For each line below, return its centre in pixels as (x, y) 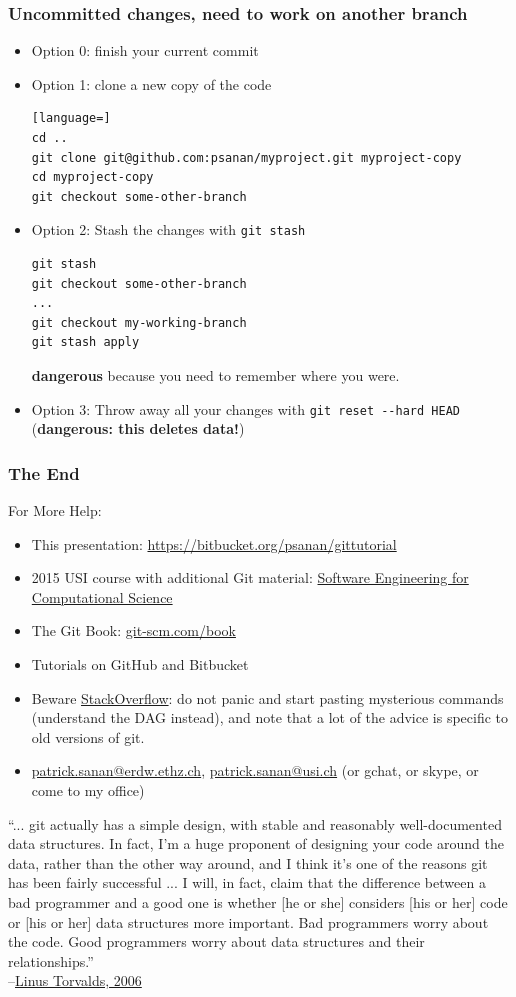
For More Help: (55, 510)
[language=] (71, 118)
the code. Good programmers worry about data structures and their (216, 941)
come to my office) (88, 790)
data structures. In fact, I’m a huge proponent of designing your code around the (256, 843)
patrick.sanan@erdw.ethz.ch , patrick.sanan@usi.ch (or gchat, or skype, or (255, 770)
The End (44, 472)
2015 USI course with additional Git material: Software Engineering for (250, 577)
